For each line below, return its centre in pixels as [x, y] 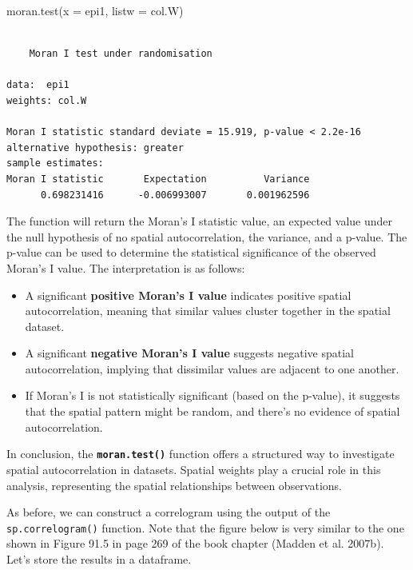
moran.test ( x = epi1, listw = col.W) [95, 10]
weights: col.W [47, 100]
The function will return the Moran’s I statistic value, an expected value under [200, 221]
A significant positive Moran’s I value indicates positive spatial [188, 295]
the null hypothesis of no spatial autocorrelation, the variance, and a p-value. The [207, 236]
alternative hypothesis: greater [95, 147]
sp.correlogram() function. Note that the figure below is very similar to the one [205, 527]
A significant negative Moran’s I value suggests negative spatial [189, 353]
